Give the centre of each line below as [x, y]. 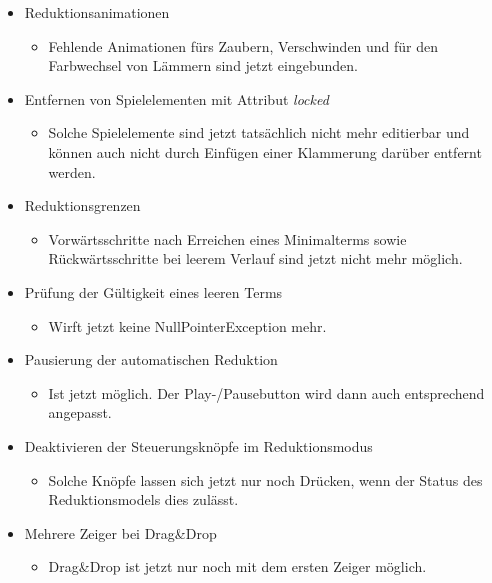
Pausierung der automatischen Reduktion [151, 359]
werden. [72, 171]
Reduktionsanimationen [97, 12]
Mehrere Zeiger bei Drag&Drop [120, 532]
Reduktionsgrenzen [82, 205]
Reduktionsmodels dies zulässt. [143, 499]
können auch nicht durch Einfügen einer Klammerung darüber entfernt [265, 151]
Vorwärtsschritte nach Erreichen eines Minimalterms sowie [227, 238]
